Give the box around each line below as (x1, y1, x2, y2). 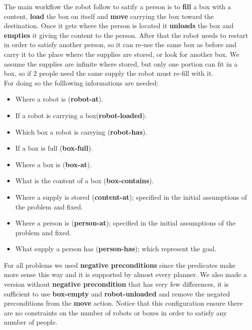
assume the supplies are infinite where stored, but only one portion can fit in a (4, 58, 238, 69)
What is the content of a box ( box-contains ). (15, 175, 154, 186)
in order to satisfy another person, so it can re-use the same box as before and (4, 39, 237, 50)
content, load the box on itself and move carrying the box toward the (4, 11, 214, 21)
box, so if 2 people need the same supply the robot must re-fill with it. (4, 68, 214, 78)
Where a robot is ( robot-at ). (15, 94, 103, 104)
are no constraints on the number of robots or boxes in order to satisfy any (4, 307, 227, 317)
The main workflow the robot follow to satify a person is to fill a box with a (4, 1, 231, 11)
